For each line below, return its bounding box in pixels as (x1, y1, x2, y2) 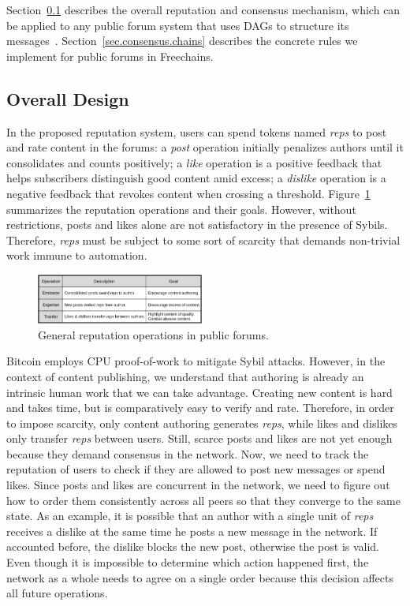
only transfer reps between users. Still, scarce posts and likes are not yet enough (6, 430, 393, 447)
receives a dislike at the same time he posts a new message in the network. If (6, 522, 378, 539)
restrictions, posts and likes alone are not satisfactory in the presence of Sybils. (6, 216, 388, 233)
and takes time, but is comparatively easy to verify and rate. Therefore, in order (6, 399, 394, 416)
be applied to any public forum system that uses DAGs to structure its (6, 17, 349, 33)
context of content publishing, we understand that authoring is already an (6, 368, 364, 384)
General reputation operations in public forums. (38, 326, 269, 342)
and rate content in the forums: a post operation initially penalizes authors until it (6, 139, 404, 155)
